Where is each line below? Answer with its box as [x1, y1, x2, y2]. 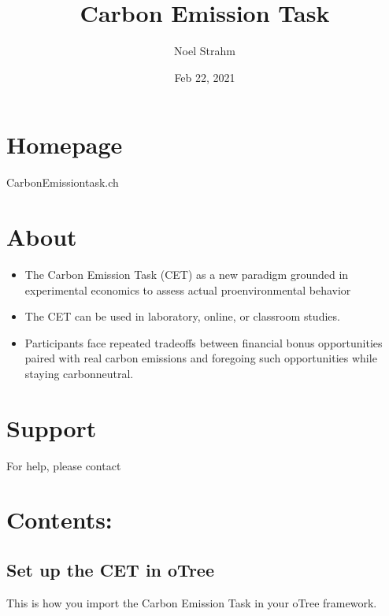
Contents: [6, 503, 113, 536]
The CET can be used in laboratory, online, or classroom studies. [24, 308, 340, 325]
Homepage [6, 128, 123, 161]
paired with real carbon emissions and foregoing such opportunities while [24, 350, 377, 366]
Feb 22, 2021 [174, 69, 235, 85]
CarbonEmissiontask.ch [6, 174, 119, 191]
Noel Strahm [174, 43, 235, 59]
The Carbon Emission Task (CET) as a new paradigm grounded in [24, 265, 349, 282]
